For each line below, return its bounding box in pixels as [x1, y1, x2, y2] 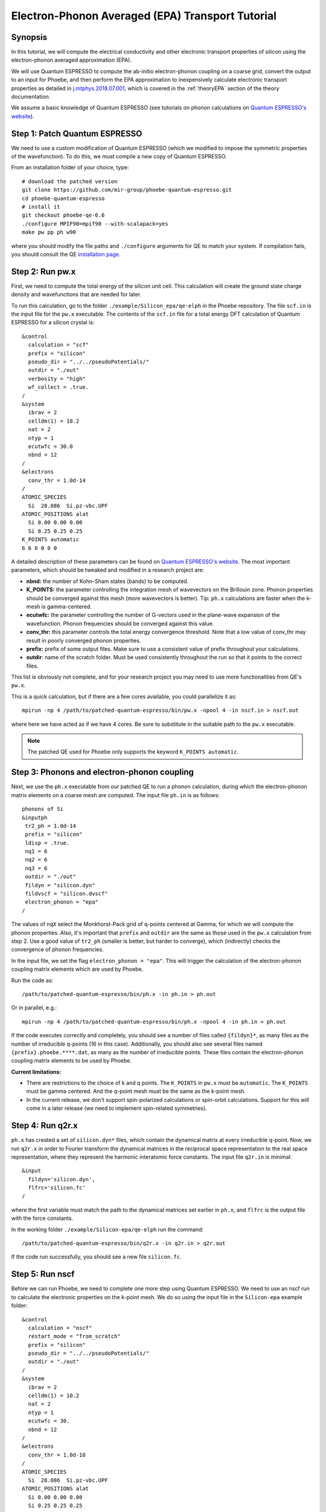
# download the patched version [22, 178, 118, 184]
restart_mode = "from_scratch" [28, 1333, 121, 1340]
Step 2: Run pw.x [11, 266, 76, 276]
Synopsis [11, 32, 48, 42]
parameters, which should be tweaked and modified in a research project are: [11, 566, 205, 574]
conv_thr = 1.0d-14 [28, 477, 86, 484]
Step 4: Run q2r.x [11, 1121, 78, 1131]
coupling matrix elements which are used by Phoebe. [11, 965, 144, 973]
